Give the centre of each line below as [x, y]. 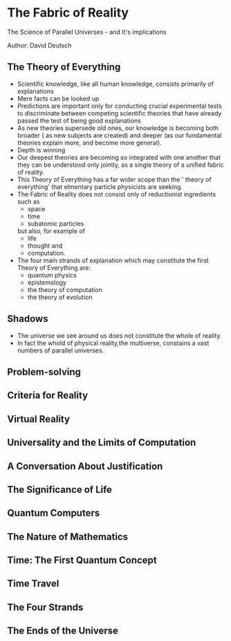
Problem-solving [44, 372]
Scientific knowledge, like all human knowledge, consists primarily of [115, 84]
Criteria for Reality [48, 396]
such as [28, 201]
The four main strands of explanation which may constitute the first [113, 260]
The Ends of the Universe [63, 631]
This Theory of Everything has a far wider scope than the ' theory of [114, 179]
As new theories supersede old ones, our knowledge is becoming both [118, 128]
